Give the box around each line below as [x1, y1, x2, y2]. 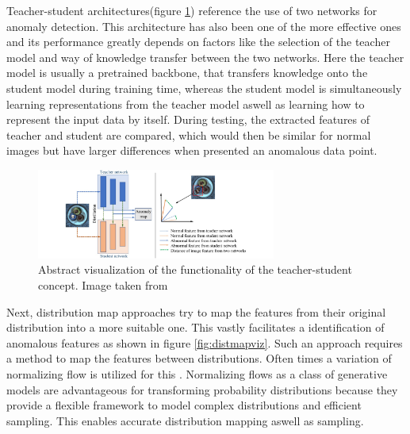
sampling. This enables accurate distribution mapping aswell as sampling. [6, 412, 364, 428]
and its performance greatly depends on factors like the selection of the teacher [6, 33, 390, 50]
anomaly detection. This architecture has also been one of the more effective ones [6, 17, 401, 34]
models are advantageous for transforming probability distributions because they [6, 381, 398, 398]
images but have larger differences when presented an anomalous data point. [6, 142, 377, 159]
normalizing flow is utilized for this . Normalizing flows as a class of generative [6, 365, 388, 382]
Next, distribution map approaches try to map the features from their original [6, 303, 386, 320]
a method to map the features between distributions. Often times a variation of [6, 350, 392, 367]
